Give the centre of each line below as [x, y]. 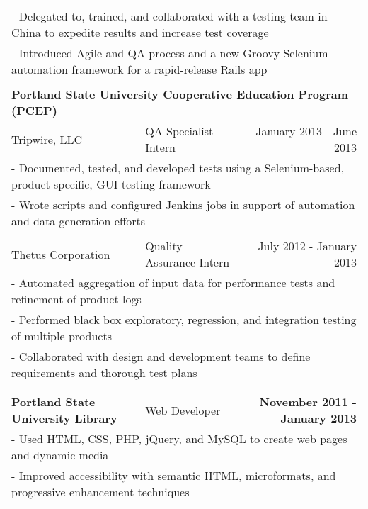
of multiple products [62, 336]
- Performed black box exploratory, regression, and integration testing [184, 319]
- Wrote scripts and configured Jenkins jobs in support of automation [183, 205]
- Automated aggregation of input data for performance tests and [173, 283]
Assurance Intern [188, 262]
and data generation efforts [79, 221]
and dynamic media [60, 455]
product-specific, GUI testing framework [111, 184]
